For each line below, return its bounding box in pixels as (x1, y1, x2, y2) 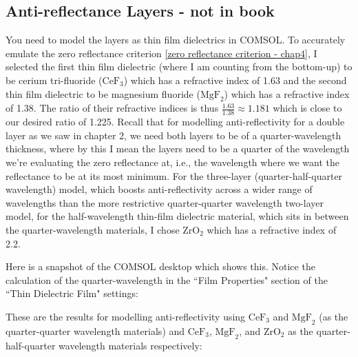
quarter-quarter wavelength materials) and (6, 323, 185, 338)
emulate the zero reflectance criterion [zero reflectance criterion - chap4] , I (6, 45, 317, 60)
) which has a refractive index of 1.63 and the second (123, 72, 347, 87)
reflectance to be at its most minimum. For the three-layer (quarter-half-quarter (6, 168, 343, 183)
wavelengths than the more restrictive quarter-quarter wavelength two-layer (6, 195, 324, 210)
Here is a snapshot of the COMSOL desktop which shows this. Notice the (6, 259, 315, 274)
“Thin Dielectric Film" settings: (6, 286, 138, 300)
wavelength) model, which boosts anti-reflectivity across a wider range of (6, 182, 313, 196)
